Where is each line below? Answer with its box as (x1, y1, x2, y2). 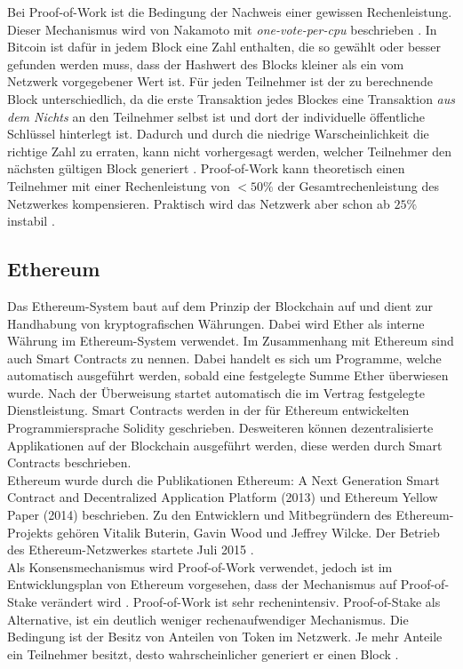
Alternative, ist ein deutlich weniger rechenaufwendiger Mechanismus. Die (7, 609, 409, 628)
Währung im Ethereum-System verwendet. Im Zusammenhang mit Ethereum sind (7, 331, 454, 350)
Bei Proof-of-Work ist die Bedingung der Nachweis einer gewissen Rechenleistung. (7, 3, 452, 20)
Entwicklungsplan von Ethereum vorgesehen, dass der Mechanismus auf (7, 575, 397, 593)
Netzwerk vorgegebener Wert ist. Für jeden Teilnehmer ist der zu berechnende (7, 72, 434, 91)
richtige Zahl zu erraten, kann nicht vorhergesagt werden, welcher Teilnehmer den (7, 141, 452, 160)
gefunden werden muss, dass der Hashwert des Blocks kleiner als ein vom (7, 54, 404, 73)
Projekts (7, 522, 53, 541)
